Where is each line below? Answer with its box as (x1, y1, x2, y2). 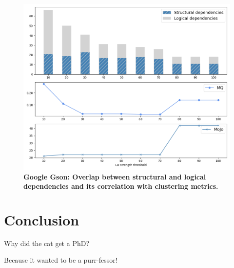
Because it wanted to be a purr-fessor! (4, 254, 117, 265)
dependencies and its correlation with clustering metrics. (23, 181, 218, 191)
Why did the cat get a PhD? (4, 238, 89, 248)
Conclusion (4, 210, 79, 230)
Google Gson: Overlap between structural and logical (23, 171, 206, 181)
